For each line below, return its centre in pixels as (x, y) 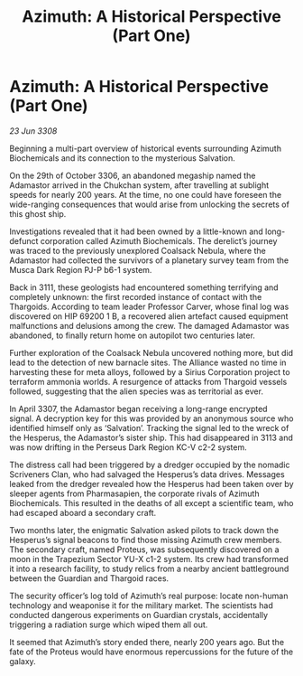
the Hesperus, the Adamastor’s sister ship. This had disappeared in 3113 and (151, 437)
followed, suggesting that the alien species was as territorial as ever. (137, 391)
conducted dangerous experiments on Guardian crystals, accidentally (139, 615)
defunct (24, 240)
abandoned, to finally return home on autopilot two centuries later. (132, 335)
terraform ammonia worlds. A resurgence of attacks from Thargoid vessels (148, 381)
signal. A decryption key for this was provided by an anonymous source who (151, 418)
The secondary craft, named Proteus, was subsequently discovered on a (144, 549)
